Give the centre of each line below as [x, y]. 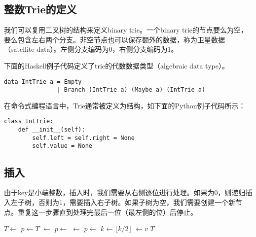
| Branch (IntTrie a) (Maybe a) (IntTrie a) [131, 90]
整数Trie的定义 [40, 9]
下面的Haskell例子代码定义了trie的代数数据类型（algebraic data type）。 [116, 65]
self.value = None [62, 146]
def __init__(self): [52, 130]
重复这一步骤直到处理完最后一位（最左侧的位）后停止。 [107, 212]
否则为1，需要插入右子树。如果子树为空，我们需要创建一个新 [137, 202]
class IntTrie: [29, 121]
